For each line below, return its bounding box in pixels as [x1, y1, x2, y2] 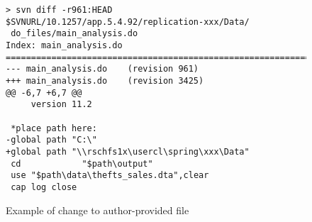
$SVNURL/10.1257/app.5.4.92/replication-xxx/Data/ [6, 16, 250, 27]
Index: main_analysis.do [6, 40, 123, 50]
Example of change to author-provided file [6, 202, 189, 217]
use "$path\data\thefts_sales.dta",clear [11, 170, 209, 181]
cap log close [11, 182, 77, 192]
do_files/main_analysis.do [11, 28, 138, 39]
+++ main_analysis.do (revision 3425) [6, 75, 204, 86]
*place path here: [11, 123, 97, 133]
